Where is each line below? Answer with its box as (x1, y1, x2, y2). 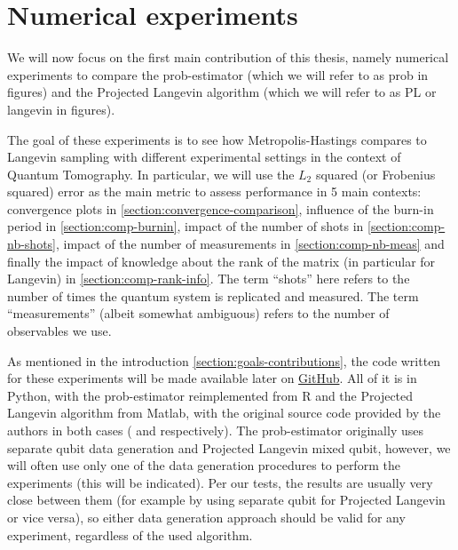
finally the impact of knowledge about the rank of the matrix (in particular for (7, 251, 436, 270)
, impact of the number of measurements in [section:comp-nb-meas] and (56, 235, 445, 253)
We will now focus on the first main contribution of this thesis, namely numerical (7, 48, 449, 67)
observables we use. (7, 322, 112, 340)
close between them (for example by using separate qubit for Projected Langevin (7, 490, 446, 509)
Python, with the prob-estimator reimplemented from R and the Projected (7, 386, 414, 404)
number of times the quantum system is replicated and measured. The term (7, 286, 419, 305)
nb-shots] (7, 235, 56, 253)
